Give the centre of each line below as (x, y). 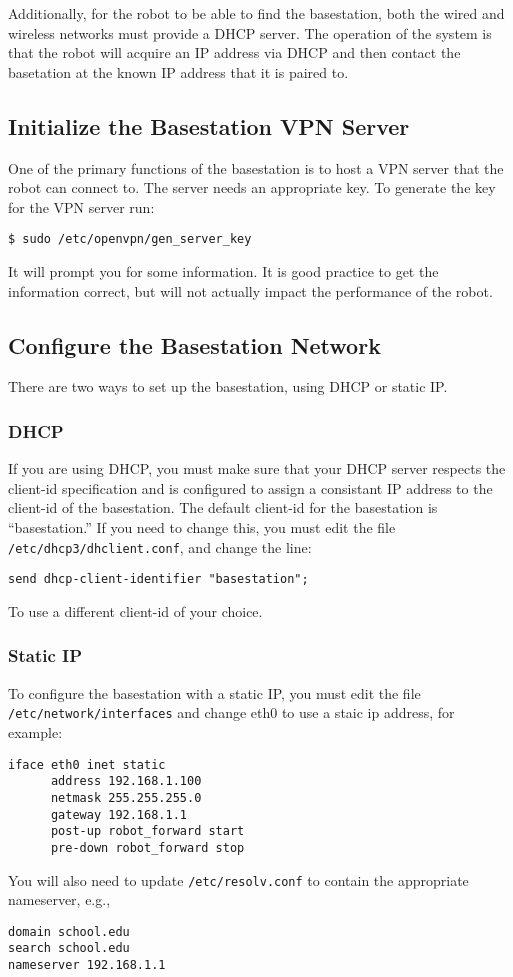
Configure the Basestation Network (194, 344)
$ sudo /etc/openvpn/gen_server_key (130, 239)
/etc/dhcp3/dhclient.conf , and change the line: (160, 546)
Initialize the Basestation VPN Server (209, 125)
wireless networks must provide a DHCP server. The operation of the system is (250, 32)
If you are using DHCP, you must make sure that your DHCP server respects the (257, 468)
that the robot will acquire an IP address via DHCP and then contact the (234, 52)
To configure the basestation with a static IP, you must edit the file (214, 692)
